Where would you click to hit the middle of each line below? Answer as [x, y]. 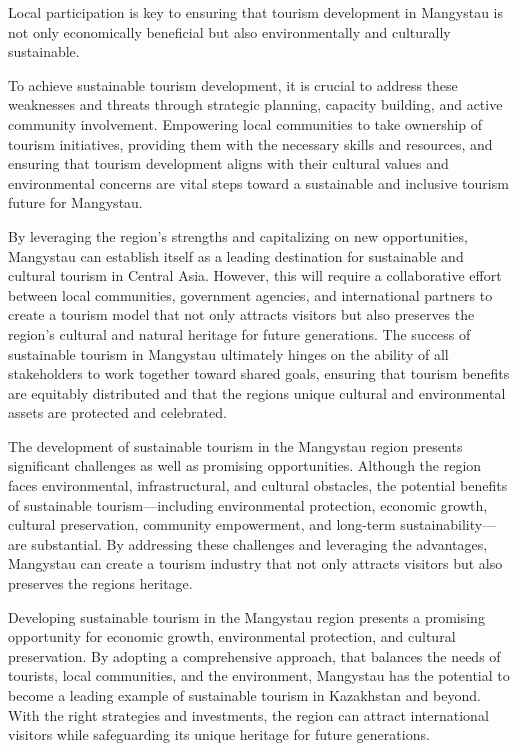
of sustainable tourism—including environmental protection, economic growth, [248, 504]
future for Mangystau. [75, 202]
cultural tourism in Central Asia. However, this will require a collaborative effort [255, 275]
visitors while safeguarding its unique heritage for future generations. [219, 734]
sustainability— [448, 524]
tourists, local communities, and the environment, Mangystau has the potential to [259, 675]
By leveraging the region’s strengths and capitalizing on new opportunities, [238, 235]
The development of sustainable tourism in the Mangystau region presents [235, 445]
